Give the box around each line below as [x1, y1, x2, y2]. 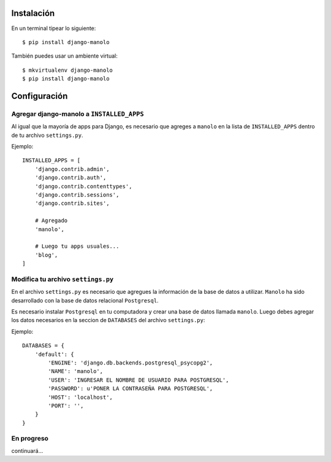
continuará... [11, 447, 44, 454]
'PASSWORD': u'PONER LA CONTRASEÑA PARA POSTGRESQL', [48, 385, 213, 392]
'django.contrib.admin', [34, 166, 110, 172]
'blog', [34, 252, 58, 258]
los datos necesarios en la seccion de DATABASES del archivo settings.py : [11, 317, 205, 324]
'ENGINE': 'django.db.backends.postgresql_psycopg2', [48, 359, 213, 366]
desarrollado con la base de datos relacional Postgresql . [11, 296, 159, 304]
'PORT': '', [48, 402, 84, 409]
